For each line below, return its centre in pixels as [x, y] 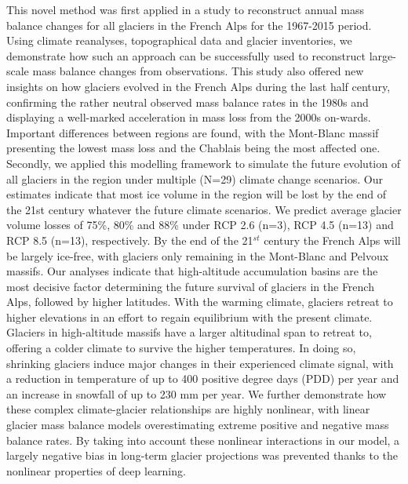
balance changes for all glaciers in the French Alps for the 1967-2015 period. [189, 25]
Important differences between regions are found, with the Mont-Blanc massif [193, 132]
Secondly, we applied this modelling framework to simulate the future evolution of [203, 163]
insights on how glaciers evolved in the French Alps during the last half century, [199, 86]
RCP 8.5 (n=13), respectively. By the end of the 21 [130, 240]
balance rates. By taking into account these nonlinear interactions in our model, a [203, 440]
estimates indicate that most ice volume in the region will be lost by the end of [197, 194]
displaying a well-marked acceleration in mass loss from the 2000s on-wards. [189, 117]
